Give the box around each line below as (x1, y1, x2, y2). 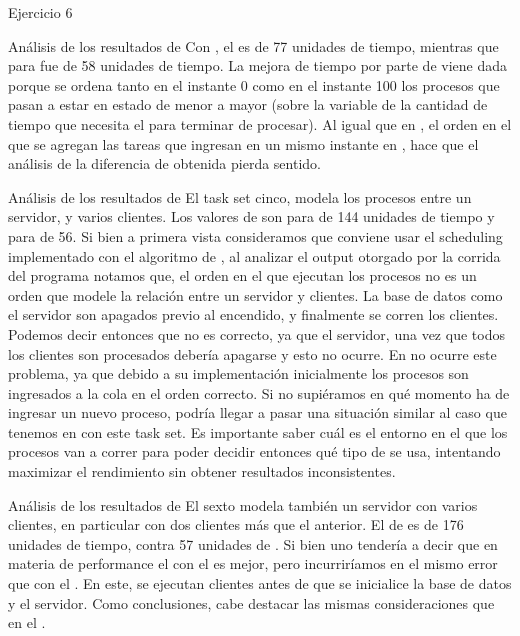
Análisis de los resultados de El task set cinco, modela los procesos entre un (8, 186, 472, 207)
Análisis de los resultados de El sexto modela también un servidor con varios (8, 494, 478, 515)
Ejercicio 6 (8, 2, 73, 22)
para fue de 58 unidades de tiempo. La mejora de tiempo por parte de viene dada (8, 55, 507, 76)
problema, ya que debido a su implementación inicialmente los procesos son (8, 363, 469, 384)
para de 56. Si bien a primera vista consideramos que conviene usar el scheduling (8, 225, 503, 246)
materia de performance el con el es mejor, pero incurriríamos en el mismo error (8, 553, 498, 574)
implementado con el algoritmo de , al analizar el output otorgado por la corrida (8, 245, 501, 266)
